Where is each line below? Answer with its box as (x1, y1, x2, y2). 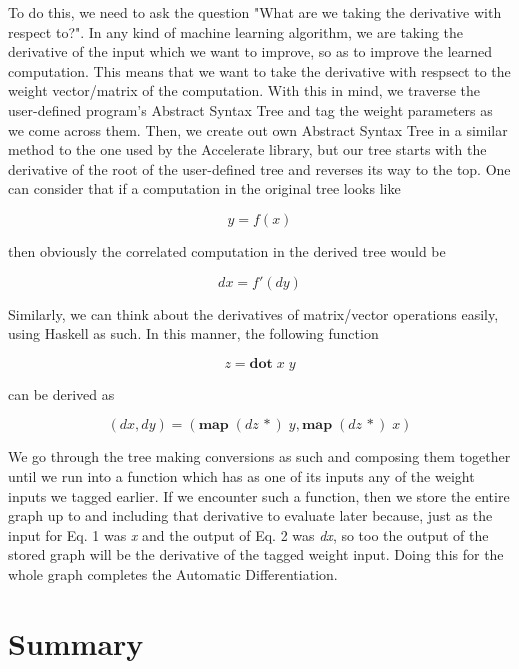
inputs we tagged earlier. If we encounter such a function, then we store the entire (8, 485, 510, 506)
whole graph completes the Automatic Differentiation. (8, 563, 338, 584)
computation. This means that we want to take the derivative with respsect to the (8, 60, 511, 81)
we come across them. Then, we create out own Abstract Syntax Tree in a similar (8, 119, 508, 140)
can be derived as (8, 383, 115, 404)
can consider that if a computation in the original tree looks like (8, 178, 401, 199)
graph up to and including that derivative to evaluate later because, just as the (8, 505, 493, 526)
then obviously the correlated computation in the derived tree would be (8, 240, 446, 261)
